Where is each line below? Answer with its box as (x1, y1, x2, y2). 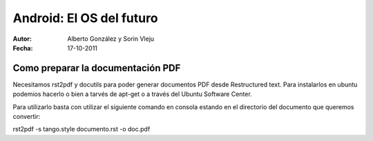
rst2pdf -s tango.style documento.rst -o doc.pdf (12, 125, 151, 133)
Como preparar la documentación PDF (12, 62, 181, 74)
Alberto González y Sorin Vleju (67, 35, 155, 43)
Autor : (12, 35, 32, 43)
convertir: (12, 113, 41, 121)
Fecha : (12, 44, 33, 52)
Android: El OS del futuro (12, 10, 158, 26)
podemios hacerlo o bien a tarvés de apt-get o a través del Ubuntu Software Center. (12, 90, 252, 98)
